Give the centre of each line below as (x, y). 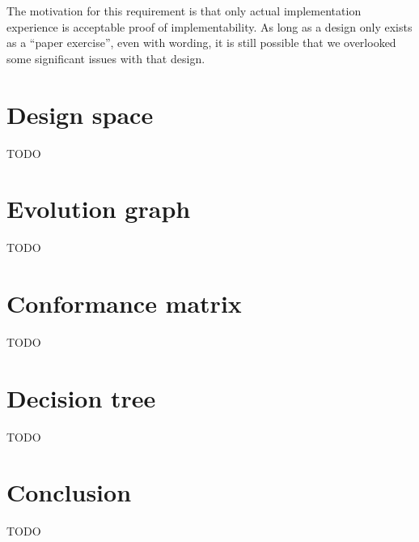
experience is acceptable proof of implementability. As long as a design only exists (209, 26)
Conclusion (69, 492)
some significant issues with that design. (106, 58)
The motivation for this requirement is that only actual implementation (184, 11)
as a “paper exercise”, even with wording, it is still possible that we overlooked (201, 43)
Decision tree (81, 397)
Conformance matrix (124, 303)
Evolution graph (99, 209)
